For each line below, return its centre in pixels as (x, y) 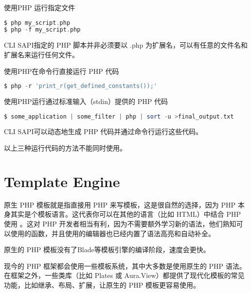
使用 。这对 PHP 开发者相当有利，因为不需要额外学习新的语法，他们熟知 (120, 223)
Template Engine (62, 181)
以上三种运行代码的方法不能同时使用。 (65, 148)
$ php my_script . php (37, 23)
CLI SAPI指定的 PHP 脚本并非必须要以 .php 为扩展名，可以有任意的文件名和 (126, 45)
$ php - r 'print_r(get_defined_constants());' (81, 86)
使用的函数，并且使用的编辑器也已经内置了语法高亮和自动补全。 (113, 233)
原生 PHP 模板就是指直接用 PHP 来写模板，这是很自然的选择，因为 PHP (120, 204)
